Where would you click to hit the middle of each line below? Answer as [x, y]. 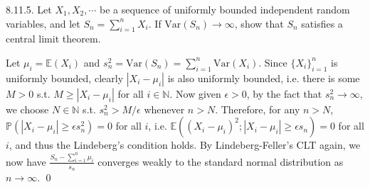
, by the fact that [284, 93]
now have [26, 161]
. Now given [195, 93]
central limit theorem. [53, 39]
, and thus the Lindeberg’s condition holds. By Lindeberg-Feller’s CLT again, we [185, 145]
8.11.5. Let [29, 9]
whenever [164, 109]
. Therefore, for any [258, 109]
